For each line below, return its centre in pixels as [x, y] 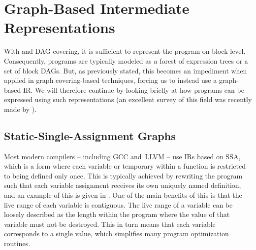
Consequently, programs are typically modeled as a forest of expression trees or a [126, 60]
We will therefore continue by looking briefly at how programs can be [139, 89]
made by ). [20, 109]
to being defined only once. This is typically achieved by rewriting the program [123, 175]
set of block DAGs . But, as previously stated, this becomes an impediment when [126, 70]
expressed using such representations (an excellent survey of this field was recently [128, 99]
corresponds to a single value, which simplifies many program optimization [116, 233]
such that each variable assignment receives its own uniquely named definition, [123, 185]
